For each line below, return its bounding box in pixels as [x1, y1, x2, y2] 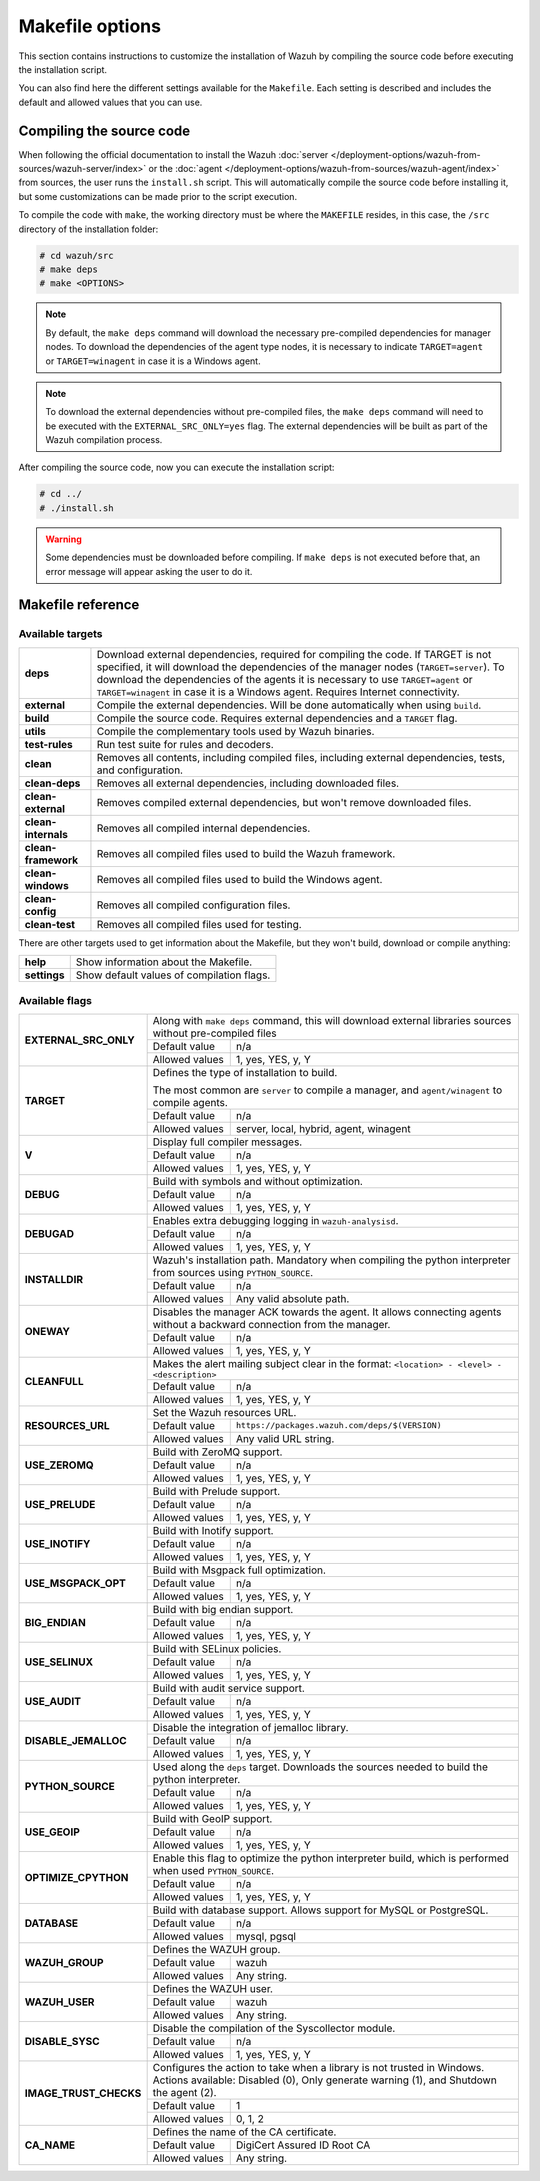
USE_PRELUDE [24, 1497, 96, 1511]
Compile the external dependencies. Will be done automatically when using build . [96, 698, 482, 712]
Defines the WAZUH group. [152, 1942, 281, 1956]
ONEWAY [24, 1324, 70, 1338]
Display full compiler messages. [152, 1135, 303, 1149]
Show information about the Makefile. [75, 955, 253, 969]
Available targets [18, 627, 103, 641]
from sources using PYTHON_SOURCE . [152, 1265, 314, 1279]
